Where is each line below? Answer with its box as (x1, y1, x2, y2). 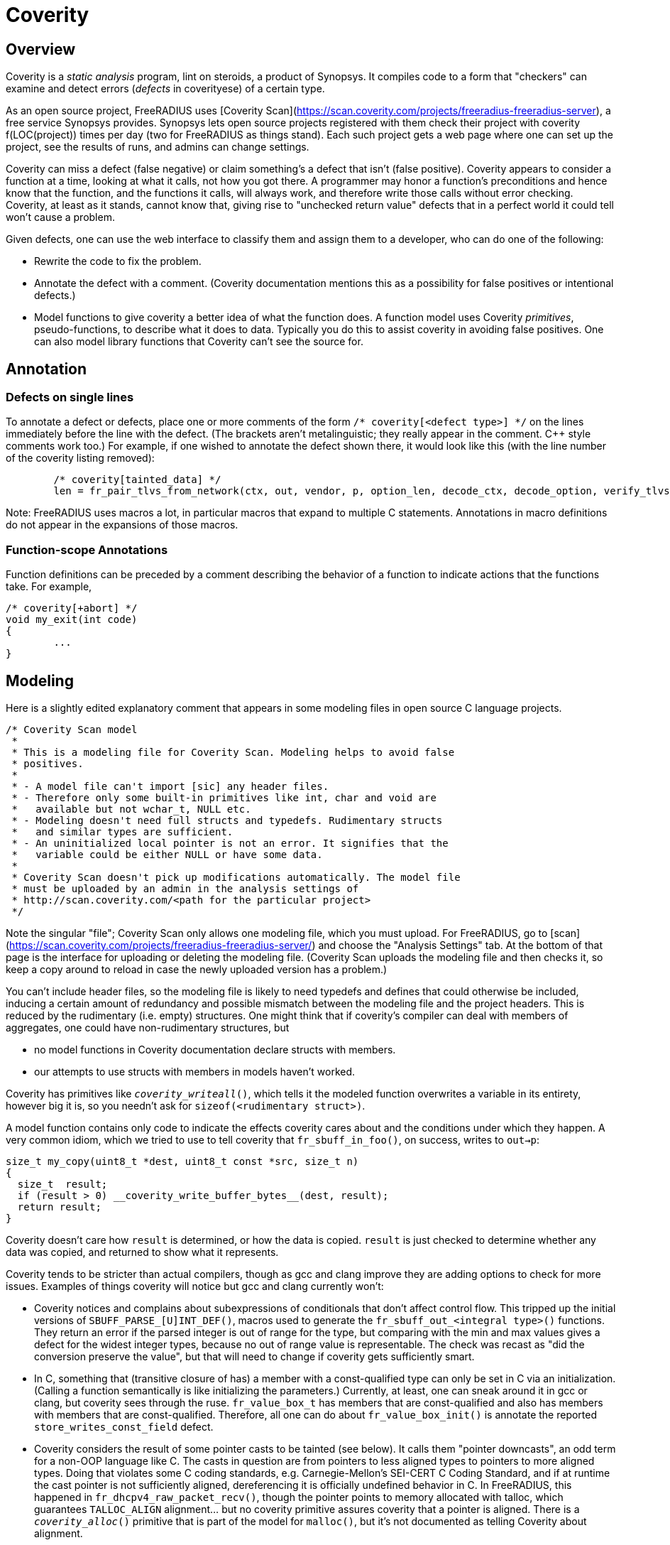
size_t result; (17, 1178, 108, 1190)
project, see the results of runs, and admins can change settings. (6, 141, 309, 153)
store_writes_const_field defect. (34, 1420, 214, 1433)
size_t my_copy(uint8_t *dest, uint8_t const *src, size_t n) (6, 1155, 359, 1167)
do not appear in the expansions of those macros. (6, 519, 238, 531)
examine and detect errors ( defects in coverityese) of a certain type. (6, 82, 325, 95)
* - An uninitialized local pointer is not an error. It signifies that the (11, 837, 449, 849)
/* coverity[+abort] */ (6, 602, 138, 614)
